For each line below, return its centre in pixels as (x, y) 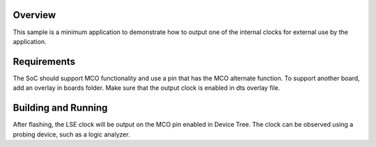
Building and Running (60, 108)
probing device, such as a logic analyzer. (71, 134)
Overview (34, 15)
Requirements (44, 62)
